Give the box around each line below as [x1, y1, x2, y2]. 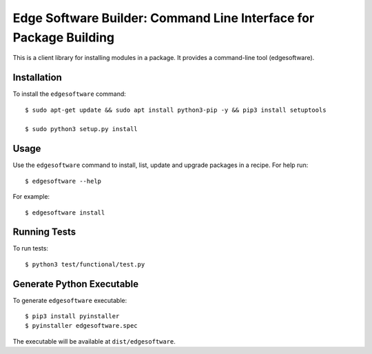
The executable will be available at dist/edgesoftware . [12, 337, 176, 345]
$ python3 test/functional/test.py [25, 260, 145, 268]
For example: [12, 193, 50, 201]
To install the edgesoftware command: [12, 90, 127, 98]
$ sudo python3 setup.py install [25, 125, 138, 133]
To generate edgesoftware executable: [12, 296, 127, 304]
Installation [12, 72, 62, 83]
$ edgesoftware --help [25, 177, 102, 185]
